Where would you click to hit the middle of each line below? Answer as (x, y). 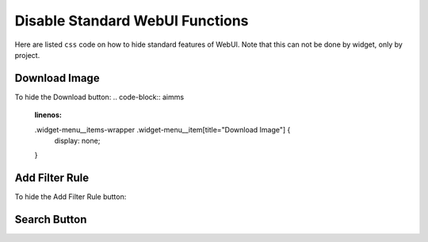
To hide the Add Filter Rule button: (71, 197)
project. (27, 55)
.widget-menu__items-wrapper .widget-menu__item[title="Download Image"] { (162, 129)
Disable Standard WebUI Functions (132, 21)
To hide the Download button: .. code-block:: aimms (99, 97)
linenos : (48, 115)
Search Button (51, 219)
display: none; (77, 141)
